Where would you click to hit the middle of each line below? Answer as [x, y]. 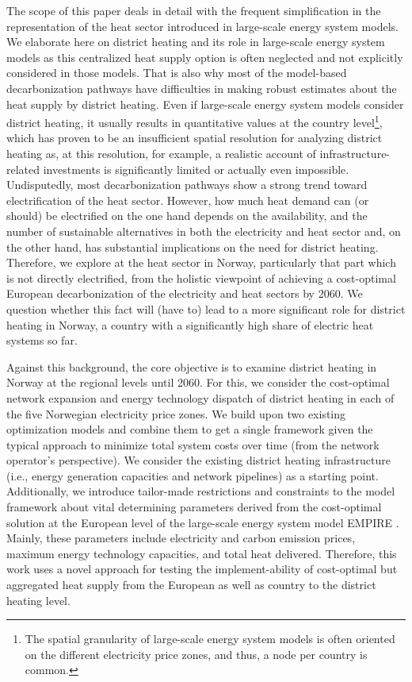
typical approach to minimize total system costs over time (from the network [193, 444]
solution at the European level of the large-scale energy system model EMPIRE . [203, 522]
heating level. [38, 600]
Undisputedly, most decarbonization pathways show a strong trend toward [187, 185]
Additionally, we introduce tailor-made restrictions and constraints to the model [201, 491]
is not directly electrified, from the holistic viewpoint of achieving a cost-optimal [201, 277]
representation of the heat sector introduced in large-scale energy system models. [202, 26]
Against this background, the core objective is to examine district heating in [192, 366]
